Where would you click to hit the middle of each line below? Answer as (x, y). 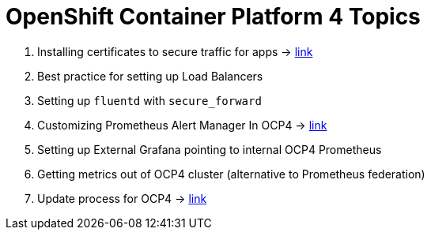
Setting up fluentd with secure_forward (149, 100)
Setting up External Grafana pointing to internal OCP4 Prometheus (210, 149)
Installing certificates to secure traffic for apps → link (175, 51)
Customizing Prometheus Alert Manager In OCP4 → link (182, 125)
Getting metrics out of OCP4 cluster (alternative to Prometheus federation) (231, 174)
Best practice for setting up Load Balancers (150, 76)
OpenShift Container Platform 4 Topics (213, 17)
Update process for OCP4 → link (122, 198)
